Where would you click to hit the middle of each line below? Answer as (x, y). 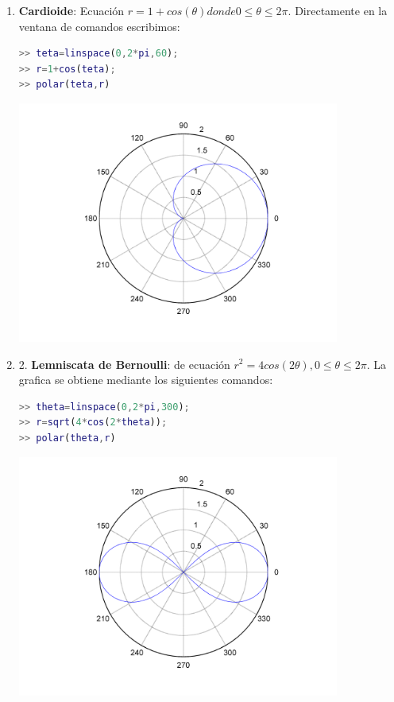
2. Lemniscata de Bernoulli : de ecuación (124, 364)
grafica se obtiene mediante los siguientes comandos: (146, 380)
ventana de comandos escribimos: (99, 26)
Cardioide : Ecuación (71, 10)
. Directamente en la (338, 10)
